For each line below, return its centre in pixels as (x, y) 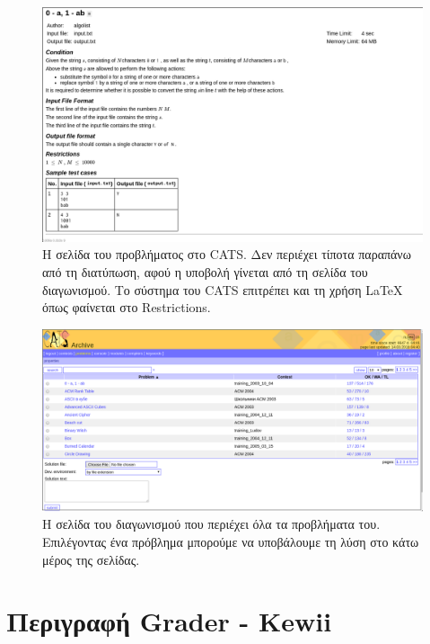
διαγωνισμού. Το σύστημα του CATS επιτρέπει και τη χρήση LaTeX (223, 289)
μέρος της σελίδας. (91, 559)
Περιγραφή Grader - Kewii (169, 621)
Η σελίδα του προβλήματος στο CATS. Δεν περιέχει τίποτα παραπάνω (227, 254)
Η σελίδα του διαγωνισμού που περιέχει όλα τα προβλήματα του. (211, 524)
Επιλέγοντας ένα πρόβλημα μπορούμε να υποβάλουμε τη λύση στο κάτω (231, 541)
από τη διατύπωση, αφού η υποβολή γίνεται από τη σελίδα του (205, 272)
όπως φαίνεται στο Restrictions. (127, 307)
